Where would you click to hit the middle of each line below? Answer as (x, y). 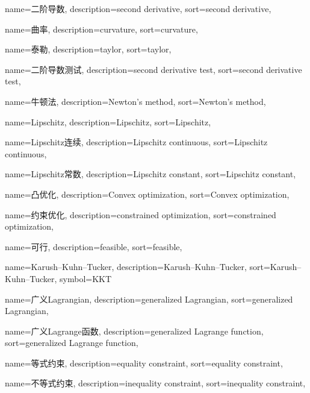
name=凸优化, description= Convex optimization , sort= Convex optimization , (147, 194)
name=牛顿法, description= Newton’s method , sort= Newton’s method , (135, 101)
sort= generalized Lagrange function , (72, 343)
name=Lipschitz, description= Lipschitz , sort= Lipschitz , (108, 121)
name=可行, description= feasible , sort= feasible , (94, 246)
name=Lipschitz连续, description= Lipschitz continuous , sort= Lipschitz (136, 142)
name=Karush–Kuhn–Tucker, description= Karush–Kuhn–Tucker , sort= (138, 267)
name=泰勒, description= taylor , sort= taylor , (88, 49)
